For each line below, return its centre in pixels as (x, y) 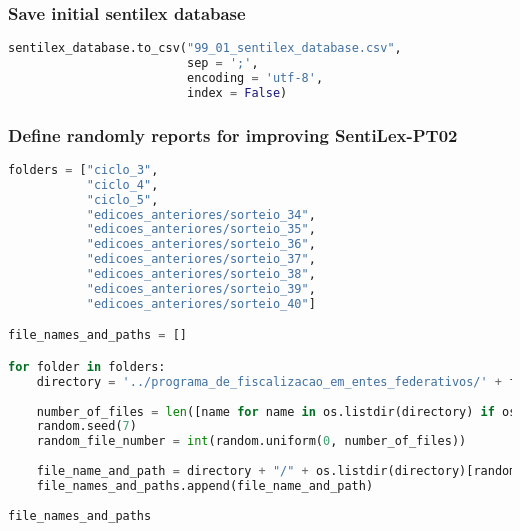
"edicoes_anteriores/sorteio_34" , (201, 214)
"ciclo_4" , (122, 184)
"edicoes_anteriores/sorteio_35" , (201, 229)
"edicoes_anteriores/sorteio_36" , (201, 244)
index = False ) (237, 92)
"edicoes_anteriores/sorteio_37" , (201, 259)
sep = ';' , (222, 63)
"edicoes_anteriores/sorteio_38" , (201, 274)
